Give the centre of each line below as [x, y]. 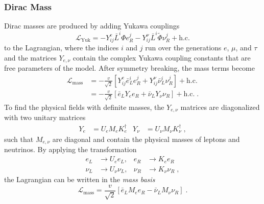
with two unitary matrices [45, 117]
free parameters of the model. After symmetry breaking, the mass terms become [129, 68]
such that [19, 139]
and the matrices [30, 57]
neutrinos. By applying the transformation [70, 149]
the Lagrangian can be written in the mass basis [80, 179]
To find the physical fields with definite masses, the [84, 107]
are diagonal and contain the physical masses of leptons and [146, 139]
